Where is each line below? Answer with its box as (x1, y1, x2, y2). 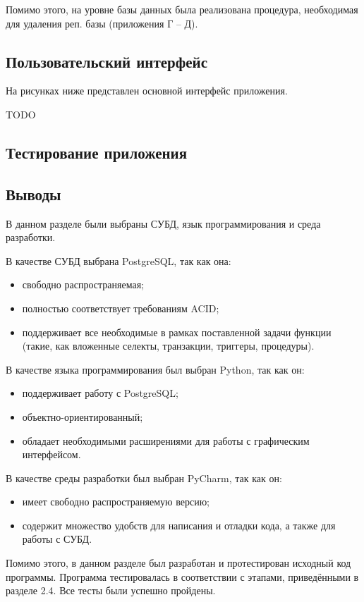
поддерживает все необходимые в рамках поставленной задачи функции (22, 324, 332, 339)
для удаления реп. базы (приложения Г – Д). (6, 16, 198, 30)
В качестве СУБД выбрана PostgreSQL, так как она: (6, 253, 231, 268)
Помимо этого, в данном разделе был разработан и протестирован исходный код (6, 555, 351, 570)
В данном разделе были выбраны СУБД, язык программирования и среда (6, 216, 321, 231)
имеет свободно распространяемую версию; (22, 494, 210, 509)
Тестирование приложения (6, 141, 188, 163)
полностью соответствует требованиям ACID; (22, 300, 219, 315)
